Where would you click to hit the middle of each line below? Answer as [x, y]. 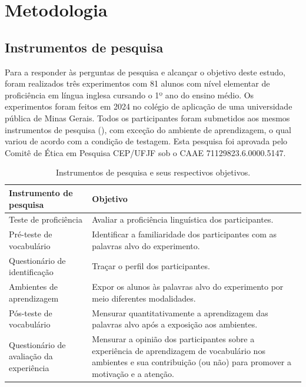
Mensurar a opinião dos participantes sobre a [173, 338]
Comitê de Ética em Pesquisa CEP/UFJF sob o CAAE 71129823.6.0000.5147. [145, 152]
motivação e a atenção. [133, 373]
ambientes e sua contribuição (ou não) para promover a [192, 362]
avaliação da [31, 356]
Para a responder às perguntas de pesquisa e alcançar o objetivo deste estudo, [145, 72]
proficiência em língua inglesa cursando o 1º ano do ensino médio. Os [129, 95]
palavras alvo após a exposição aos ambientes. [175, 324]
